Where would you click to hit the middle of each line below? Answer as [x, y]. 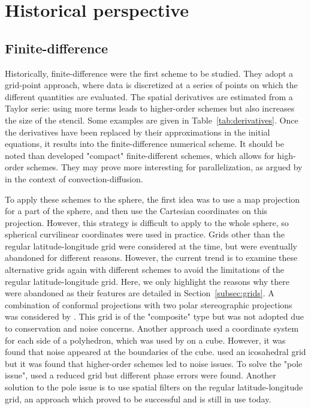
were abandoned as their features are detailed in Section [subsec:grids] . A [140, 293]
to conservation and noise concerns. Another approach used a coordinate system [152, 328]
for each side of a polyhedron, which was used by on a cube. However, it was [145, 340]
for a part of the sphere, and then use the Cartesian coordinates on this [136, 211]
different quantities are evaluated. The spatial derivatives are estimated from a [149, 96]
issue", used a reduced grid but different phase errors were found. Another [141, 375]
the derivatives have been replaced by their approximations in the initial [138, 132]
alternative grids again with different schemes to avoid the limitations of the [144, 270]
